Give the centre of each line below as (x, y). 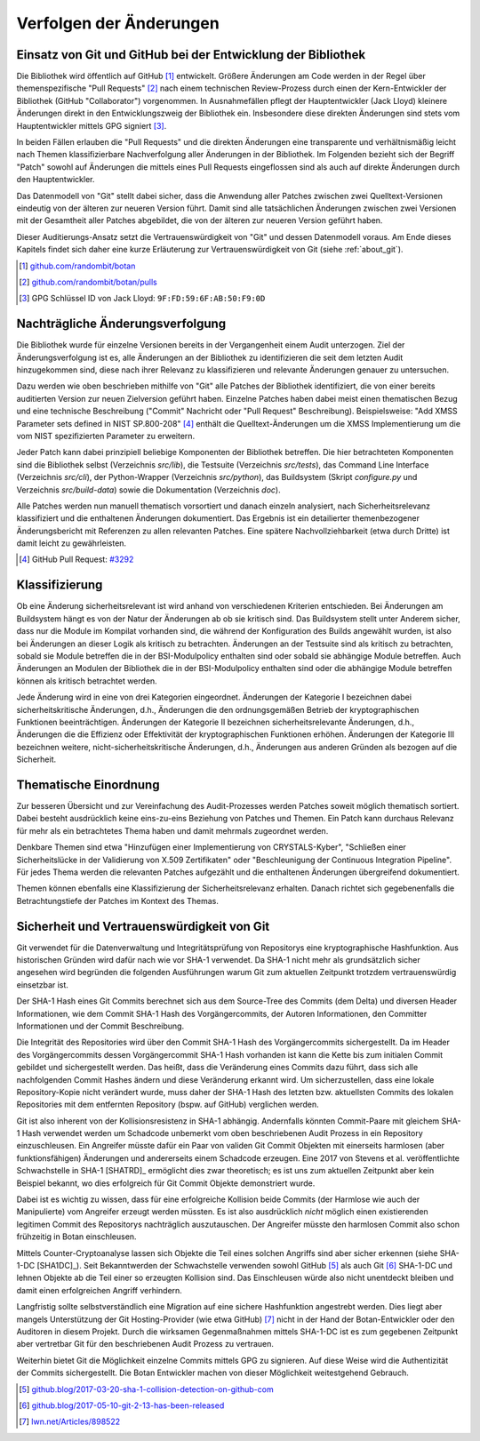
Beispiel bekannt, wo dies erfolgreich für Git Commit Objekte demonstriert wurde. (166, 1183)
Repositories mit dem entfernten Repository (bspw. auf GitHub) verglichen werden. (168, 1105)
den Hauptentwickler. (56, 180)
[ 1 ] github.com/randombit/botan (77, 266)
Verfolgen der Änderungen (118, 23)
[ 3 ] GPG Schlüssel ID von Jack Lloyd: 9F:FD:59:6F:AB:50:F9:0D (142, 299)
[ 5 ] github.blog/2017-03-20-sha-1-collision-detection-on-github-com (147, 1389)
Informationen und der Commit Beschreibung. (100, 1026)
